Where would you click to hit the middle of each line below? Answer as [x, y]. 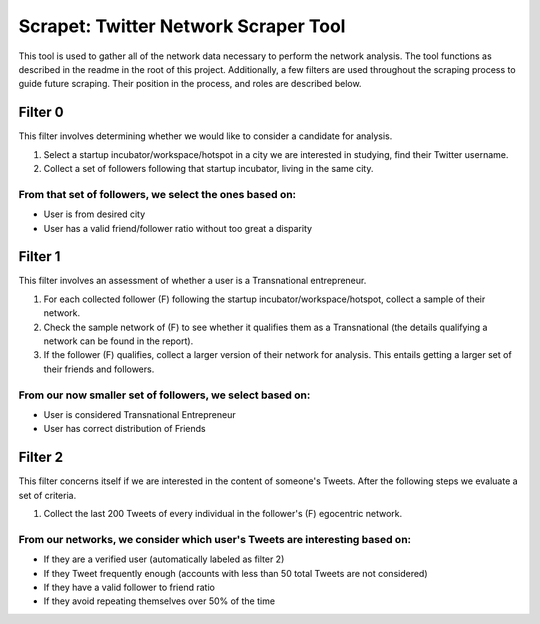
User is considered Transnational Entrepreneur [140, 414]
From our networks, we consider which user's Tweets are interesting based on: [215, 539]
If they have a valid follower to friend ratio [129, 587]
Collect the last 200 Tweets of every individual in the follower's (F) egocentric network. [223, 514]
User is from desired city [94, 214]
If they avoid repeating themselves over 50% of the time [159, 601]
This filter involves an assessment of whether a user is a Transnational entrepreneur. [192, 281]
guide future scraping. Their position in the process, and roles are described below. [190, 84]
